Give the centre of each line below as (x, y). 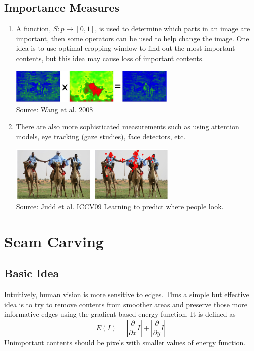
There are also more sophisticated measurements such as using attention (128, 126)
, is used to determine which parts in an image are (173, 28)
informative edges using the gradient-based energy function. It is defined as (120, 314)
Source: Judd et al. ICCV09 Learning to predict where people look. (120, 207)
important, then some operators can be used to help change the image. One (133, 38)
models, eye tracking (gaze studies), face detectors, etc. (101, 136)
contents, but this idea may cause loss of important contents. (110, 58)
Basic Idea (32, 273)
